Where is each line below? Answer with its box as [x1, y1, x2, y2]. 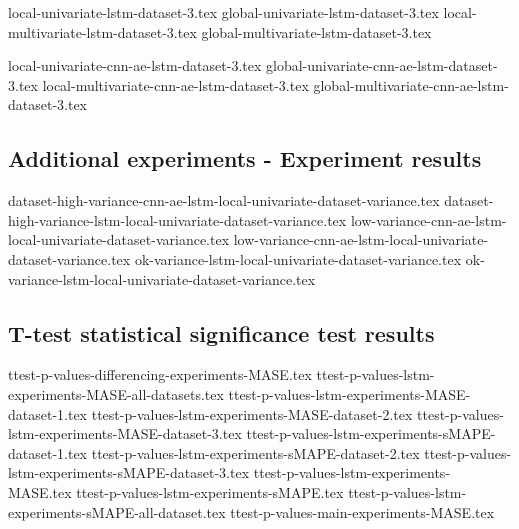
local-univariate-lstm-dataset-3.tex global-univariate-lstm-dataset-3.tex [8, 2, 439, 22]
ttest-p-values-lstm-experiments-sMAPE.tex [76, 481, 344, 502]
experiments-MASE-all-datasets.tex [8, 383, 224, 404]
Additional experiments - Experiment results [8, 143, 482, 174]
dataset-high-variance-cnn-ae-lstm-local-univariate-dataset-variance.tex [8, 190, 440, 211]
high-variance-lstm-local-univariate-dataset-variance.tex [8, 209, 347, 230]
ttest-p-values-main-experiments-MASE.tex [230, 501, 495, 522]
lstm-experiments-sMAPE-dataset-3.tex [8, 462, 250, 483]
